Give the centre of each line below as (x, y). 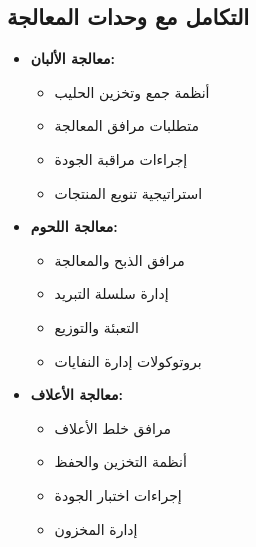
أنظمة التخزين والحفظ (120, 461)
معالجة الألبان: (72, 58)
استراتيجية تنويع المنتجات (128, 192)
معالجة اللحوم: (74, 226)
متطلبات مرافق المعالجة (126, 125)
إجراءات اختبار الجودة (118, 494)
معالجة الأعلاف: (77, 394)
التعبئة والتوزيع (96, 326)
